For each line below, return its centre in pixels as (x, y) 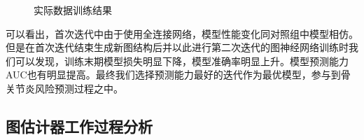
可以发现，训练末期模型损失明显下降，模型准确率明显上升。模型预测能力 (182, 61)
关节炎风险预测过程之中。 (64, 88)
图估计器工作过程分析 (79, 126)
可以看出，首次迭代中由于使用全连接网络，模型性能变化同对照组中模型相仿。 (182, 33)
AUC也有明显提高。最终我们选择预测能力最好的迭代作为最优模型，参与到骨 (178, 75)
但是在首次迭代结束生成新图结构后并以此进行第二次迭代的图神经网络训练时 (177, 47)
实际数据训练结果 (73, 10)
